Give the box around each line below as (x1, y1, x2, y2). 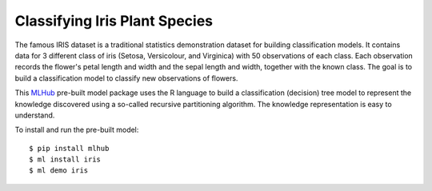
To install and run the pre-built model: (14, 125, 139, 135)
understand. (14, 110, 55, 120)
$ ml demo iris (29, 166, 89, 175)
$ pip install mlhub (29, 144, 110, 153)
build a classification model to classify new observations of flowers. (14, 73, 238, 83)
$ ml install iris (29, 155, 102, 164)
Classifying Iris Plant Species (14, 12, 214, 30)
